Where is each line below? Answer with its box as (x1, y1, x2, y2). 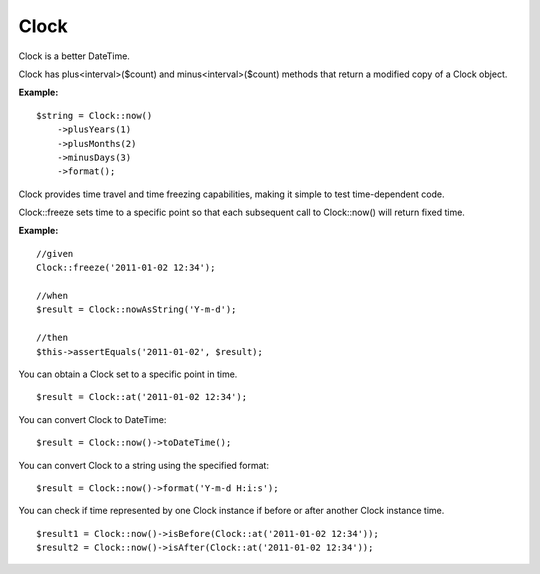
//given (36, 248, 74, 259)
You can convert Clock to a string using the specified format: (18, 459, 270, 471)
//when (36, 290, 69, 302)
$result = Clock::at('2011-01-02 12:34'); (36, 391, 248, 403)
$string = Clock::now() (36, 110, 153, 121)
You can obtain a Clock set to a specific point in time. (18, 368, 238, 380)
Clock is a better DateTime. (18, 50, 130, 62)
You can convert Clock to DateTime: (18, 413, 167, 425)
